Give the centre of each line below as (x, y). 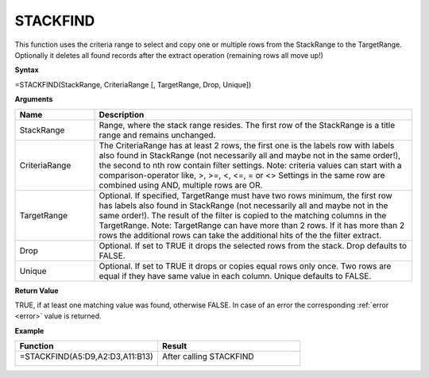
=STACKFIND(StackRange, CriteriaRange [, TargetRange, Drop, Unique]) (133, 84)
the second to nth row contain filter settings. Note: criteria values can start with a (250, 165)
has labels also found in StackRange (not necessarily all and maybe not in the (243, 205)
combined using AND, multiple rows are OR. (181, 185)
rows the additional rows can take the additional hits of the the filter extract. (240, 235)
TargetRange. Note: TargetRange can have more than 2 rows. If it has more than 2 (252, 225)
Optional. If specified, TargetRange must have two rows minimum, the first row (245, 195)
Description (122, 114)
